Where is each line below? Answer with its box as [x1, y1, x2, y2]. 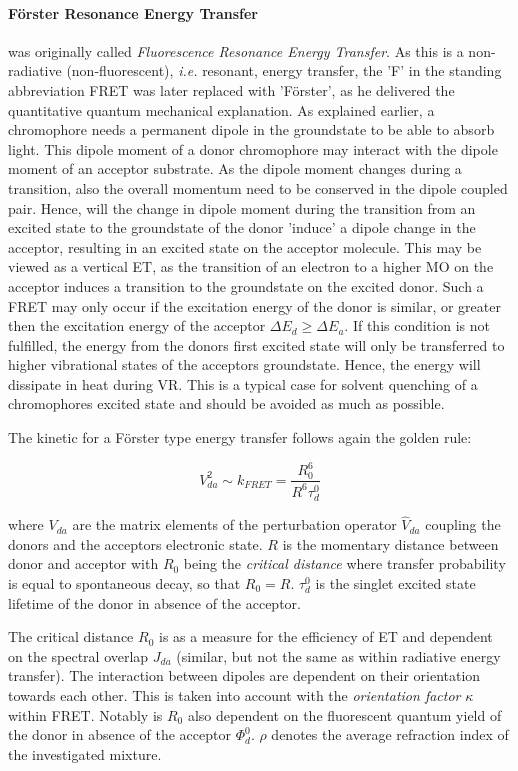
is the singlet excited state [315, 573, 476, 593]
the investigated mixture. [8, 743, 162, 764]
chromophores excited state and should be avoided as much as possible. [8, 393, 445, 414]
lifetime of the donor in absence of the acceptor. [8, 592, 301, 613]
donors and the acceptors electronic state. [8, 533, 263, 554]
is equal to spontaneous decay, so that [8, 573, 241, 593]
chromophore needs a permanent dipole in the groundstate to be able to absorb [8, 119, 495, 140]
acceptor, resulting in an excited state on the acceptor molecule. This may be [8, 236, 482, 257]
